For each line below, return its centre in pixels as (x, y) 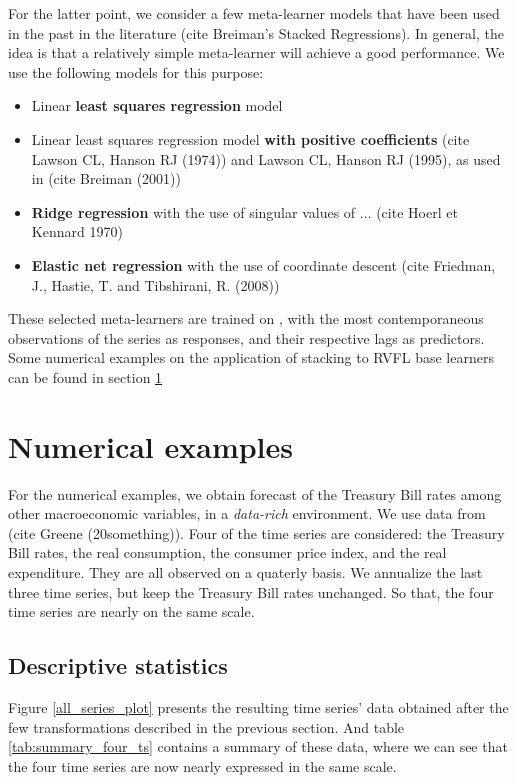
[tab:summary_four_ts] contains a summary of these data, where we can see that (258, 746)
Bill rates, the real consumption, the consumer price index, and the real (227, 552)
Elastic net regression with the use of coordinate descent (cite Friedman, (263, 264)
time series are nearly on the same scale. (131, 611)
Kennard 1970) (77, 231)
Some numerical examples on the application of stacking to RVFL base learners (251, 357)
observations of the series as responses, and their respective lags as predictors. (246, 337)
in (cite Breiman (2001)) (106, 178)
